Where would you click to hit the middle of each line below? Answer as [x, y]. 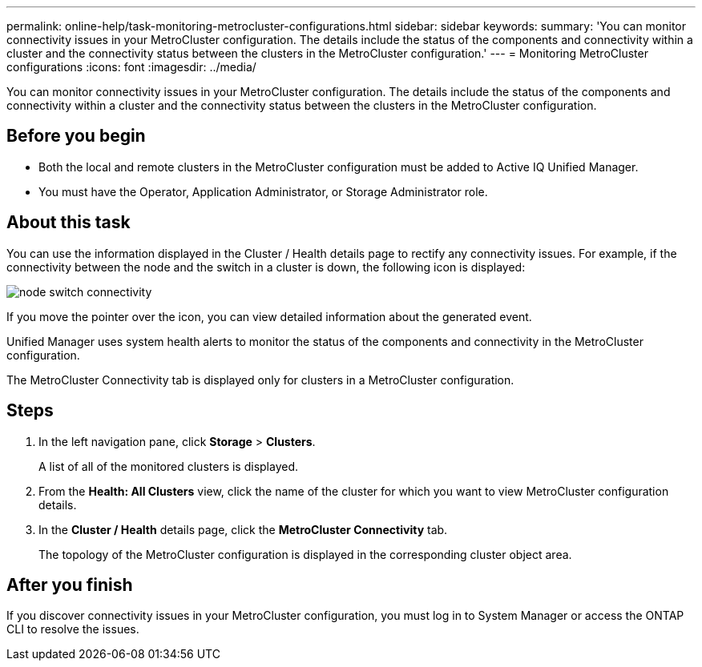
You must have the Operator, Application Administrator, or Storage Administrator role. [263, 191]
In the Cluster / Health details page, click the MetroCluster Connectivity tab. [243, 529]
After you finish [70, 585]
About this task [69, 223]
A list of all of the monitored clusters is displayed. [169, 466]
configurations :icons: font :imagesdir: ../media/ [131, 67]
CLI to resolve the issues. [73, 629]
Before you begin [76, 136]
